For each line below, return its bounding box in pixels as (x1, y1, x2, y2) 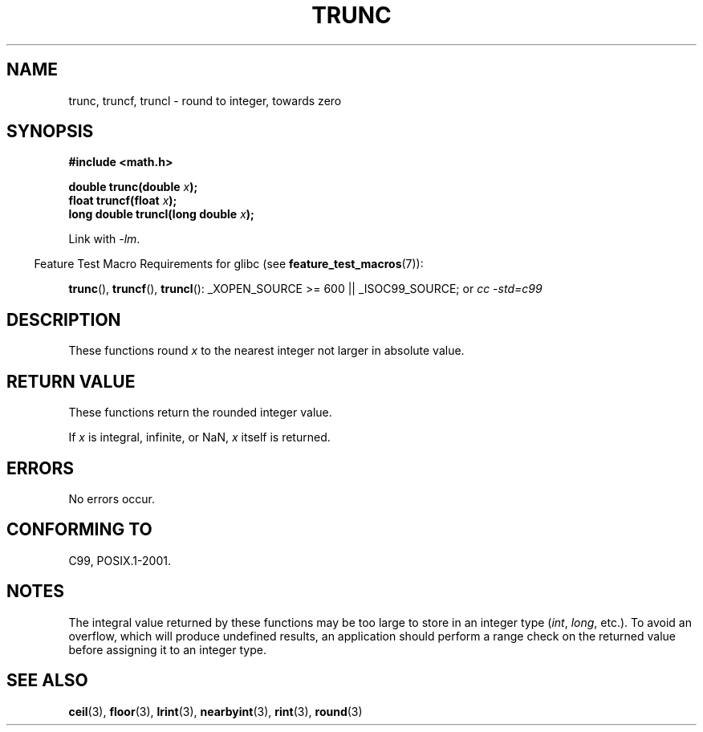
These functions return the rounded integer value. (68, 405, 332, 420)
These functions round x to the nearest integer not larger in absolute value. (68, 344, 465, 358)
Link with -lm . (68, 232, 140, 246)
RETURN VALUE (6, 371, 136, 392)
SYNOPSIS (6, 121, 94, 142)
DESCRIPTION (6, 309, 121, 330)
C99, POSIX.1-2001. (68, 553, 171, 567)
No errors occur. (68, 491, 156, 506)
